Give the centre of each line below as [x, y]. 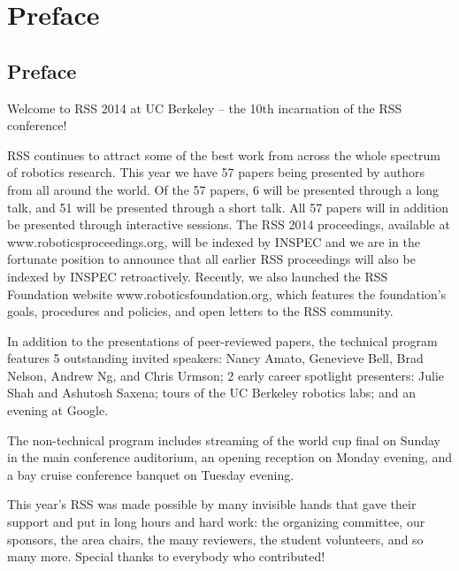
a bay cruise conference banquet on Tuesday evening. [151, 474]
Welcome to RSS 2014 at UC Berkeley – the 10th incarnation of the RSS [205, 108]
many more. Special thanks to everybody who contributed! [166, 556]
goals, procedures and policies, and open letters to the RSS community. [200, 311]
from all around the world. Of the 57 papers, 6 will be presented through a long [223, 189]
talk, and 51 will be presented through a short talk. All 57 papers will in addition [228, 207]
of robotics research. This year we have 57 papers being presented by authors [216, 172]
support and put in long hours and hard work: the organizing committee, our [216, 522]
